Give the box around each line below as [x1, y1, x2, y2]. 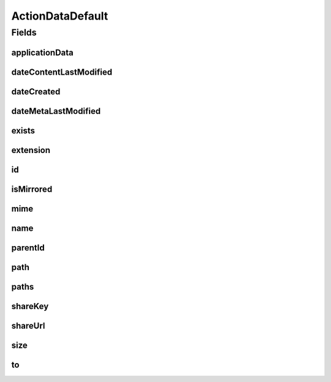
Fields [11, 27, 37, 38]
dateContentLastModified [11, 67, 113, 77]
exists [11, 125, 36, 136]
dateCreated [11, 86, 61, 97]
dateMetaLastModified [11, 106, 101, 116]
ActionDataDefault [11, 9, 108, 23]
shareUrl [11, 320, 45, 331]
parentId [11, 242, 45, 253]
